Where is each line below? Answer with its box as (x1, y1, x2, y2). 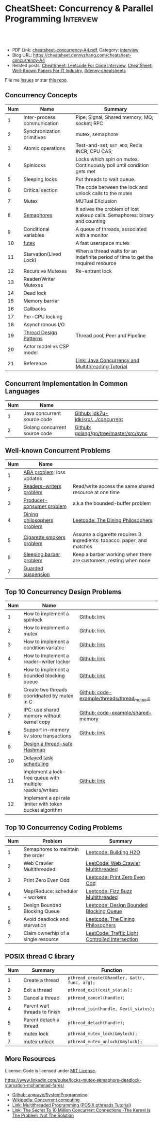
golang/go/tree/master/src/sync (74, 430, 148, 437)
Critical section (23, 187, 58, 194)
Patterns (23, 335, 43, 342)
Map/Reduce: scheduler (23, 888, 79, 894)
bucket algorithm (23, 807, 62, 814)
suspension (23, 571, 50, 578)
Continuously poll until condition (75, 161, 149, 168)
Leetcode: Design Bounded (85, 902, 148, 909)
